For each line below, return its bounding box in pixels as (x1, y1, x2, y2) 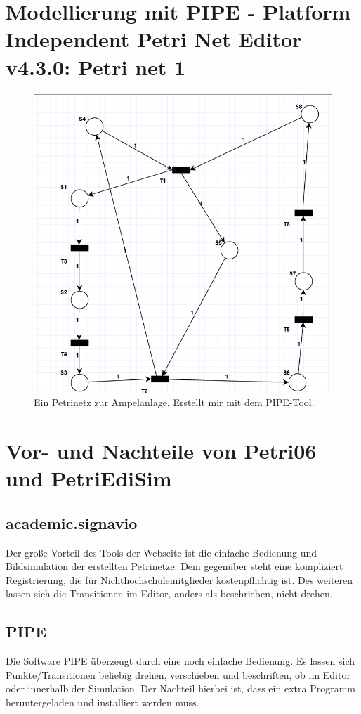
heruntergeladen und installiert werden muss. (6, 694, 199, 709)
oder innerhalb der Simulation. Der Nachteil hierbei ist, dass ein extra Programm (6, 681, 355, 696)
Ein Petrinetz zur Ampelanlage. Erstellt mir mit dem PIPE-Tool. (34, 395, 315, 410)
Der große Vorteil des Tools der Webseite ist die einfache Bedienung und (6, 545, 317, 559)
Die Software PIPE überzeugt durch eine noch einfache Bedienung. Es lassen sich (6, 654, 355, 668)
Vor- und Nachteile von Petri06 (6, 436, 317, 465)
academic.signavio (6, 512, 138, 533)
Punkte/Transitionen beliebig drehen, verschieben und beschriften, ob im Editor (6, 667, 350, 682)
